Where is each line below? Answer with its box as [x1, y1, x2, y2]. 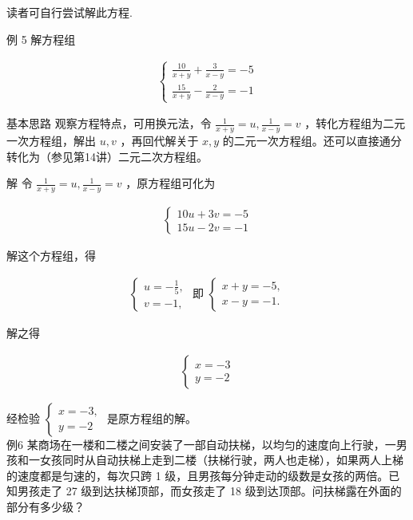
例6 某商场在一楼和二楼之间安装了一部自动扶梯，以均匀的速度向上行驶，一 [6, 435, 396, 452]
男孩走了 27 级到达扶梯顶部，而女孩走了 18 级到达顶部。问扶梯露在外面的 [17, 483, 402, 499]
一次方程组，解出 [6, 132, 96, 149]
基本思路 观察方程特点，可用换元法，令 [6, 115, 212, 132]
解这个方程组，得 [6, 247, 96, 264]
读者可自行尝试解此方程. [6, 4, 133, 20]
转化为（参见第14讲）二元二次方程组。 [6, 148, 208, 164]
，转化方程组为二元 [304, 115, 406, 132]
